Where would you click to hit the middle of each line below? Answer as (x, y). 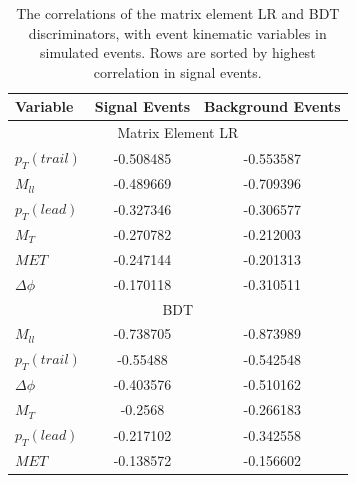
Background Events (272, 106)
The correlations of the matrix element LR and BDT (178, 13)
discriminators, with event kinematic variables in (177, 32)
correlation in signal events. (177, 71)
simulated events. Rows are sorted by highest (178, 52)
